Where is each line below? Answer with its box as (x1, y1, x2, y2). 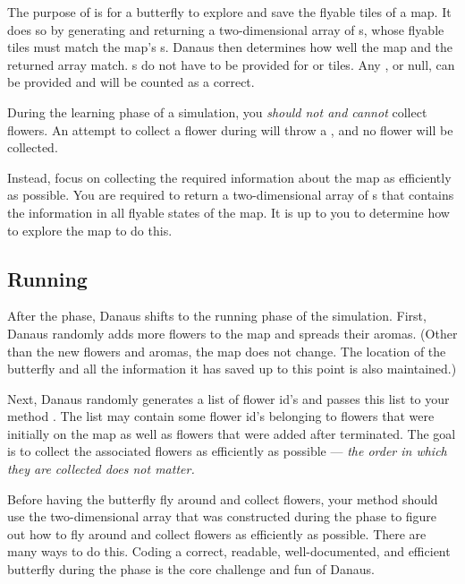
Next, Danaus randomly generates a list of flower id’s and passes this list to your (7, 389, 450, 408)
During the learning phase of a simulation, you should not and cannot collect (7, 102, 427, 121)
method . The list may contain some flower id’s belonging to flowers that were (7, 407, 435, 425)
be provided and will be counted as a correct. (7, 73, 255, 91)
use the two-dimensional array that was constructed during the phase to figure (7, 507, 437, 526)
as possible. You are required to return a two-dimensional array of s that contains (7, 185, 454, 204)
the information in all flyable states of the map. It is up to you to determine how (7, 202, 450, 221)
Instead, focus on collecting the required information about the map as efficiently (7, 167, 452, 186)
